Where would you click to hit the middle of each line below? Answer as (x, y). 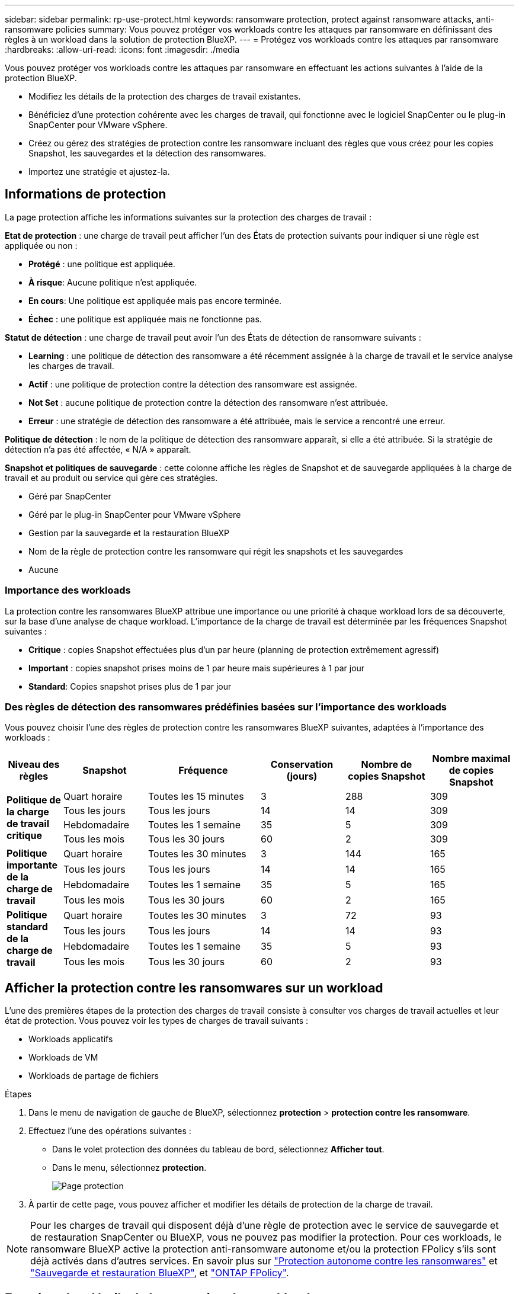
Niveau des (34, 765)
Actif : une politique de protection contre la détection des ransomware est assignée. (193, 384)
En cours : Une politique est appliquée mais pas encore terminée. (155, 300)
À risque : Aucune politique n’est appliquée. (113, 282)
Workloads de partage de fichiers (94, 1076)
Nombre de (387, 765)
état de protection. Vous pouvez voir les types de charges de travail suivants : (157, 1021)
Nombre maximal (471, 759)
